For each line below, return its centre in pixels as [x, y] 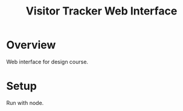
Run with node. [25, 103]
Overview [31, 45]
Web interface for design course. [47, 62]
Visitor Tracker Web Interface [101, 11]
